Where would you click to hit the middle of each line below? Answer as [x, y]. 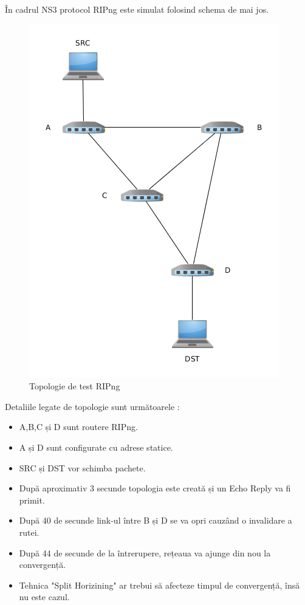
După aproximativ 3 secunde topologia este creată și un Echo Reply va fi [155, 488]
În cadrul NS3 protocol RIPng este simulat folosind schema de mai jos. [137, 9]
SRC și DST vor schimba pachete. [82, 467]
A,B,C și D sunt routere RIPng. [78, 427]
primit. [32, 500]
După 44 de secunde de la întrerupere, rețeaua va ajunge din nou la [145, 552]
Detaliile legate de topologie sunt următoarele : [92, 406]
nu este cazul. [44, 597]
